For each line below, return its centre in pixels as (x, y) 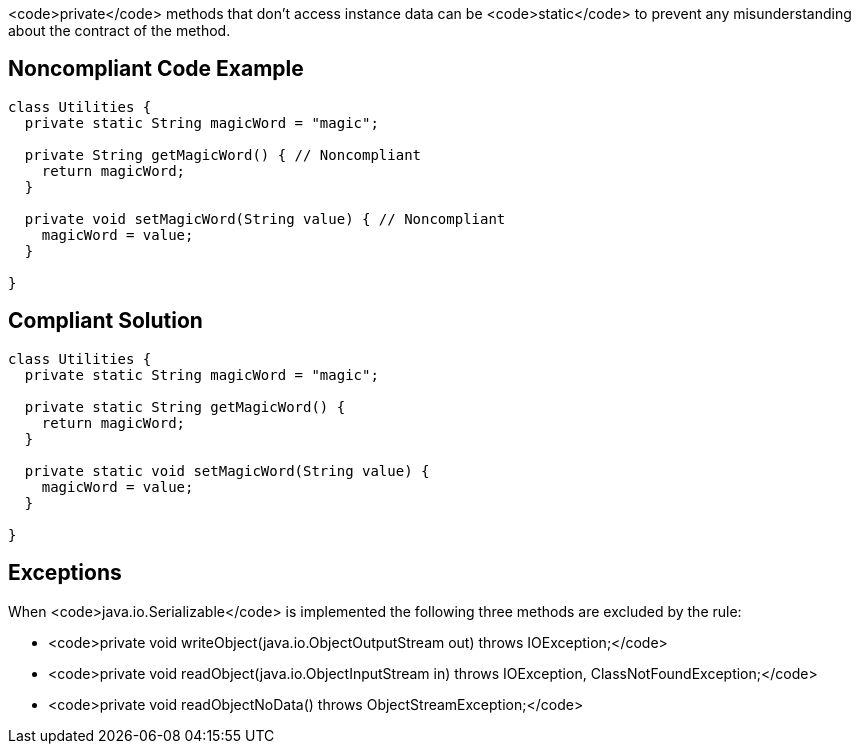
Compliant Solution (105, 321)
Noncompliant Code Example (156, 69)
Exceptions (65, 573)
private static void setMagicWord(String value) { (227, 470)
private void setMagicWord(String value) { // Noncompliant (265, 218)
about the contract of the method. (119, 30)
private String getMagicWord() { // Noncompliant (223, 154)
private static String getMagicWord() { (185, 406)
